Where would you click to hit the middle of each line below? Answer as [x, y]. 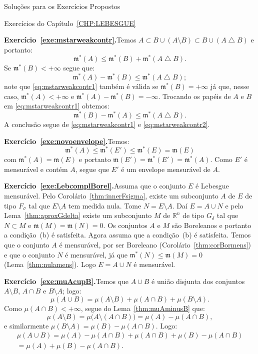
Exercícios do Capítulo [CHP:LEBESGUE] [70, 23]
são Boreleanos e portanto [211, 225]
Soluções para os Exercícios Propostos [62, 6]
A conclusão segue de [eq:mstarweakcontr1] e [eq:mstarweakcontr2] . [107, 124]
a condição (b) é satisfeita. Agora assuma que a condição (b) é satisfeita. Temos [127, 235]
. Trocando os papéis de [194, 96]
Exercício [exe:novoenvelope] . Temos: [67, 141]
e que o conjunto [29, 254]
